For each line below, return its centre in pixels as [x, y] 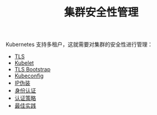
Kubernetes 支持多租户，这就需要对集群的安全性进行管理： [79, 44]
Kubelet [24, 63]
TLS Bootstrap [32, 70]
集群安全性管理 [101, 12]
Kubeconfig [29, 76]
